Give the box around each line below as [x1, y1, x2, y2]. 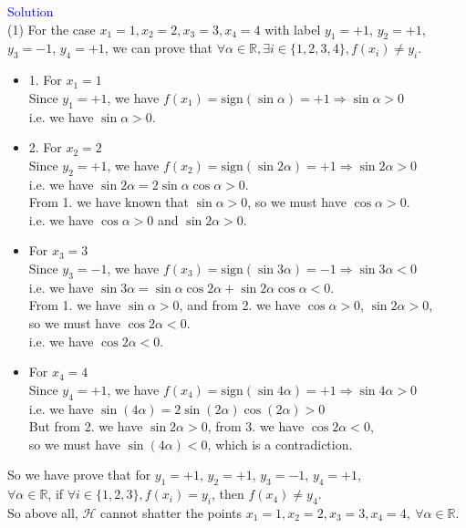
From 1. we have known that [28, 192, 190, 212]
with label [264, 19, 321, 38]
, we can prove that [104, 38, 213, 57]
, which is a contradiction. [207, 434, 353, 453]
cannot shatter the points [100, 502, 243, 522]
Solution [7, 2, 54, 20]
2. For [28, 138, 62, 157]
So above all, [7, 502, 78, 522]
